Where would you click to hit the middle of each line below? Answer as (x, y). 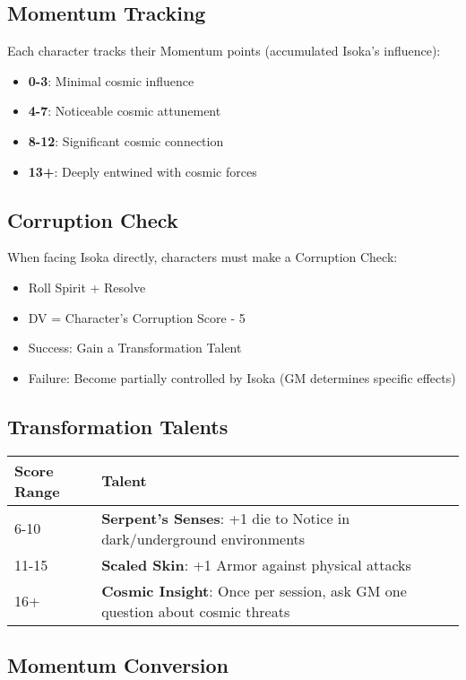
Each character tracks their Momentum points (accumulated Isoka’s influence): (224, 51)
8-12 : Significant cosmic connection (126, 140)
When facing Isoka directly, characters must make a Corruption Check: (203, 257)
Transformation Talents (118, 426)
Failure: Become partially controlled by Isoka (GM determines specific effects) (242, 377)
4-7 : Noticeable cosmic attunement (125, 111)
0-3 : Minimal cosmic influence (111, 80)
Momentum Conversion (118, 664)
